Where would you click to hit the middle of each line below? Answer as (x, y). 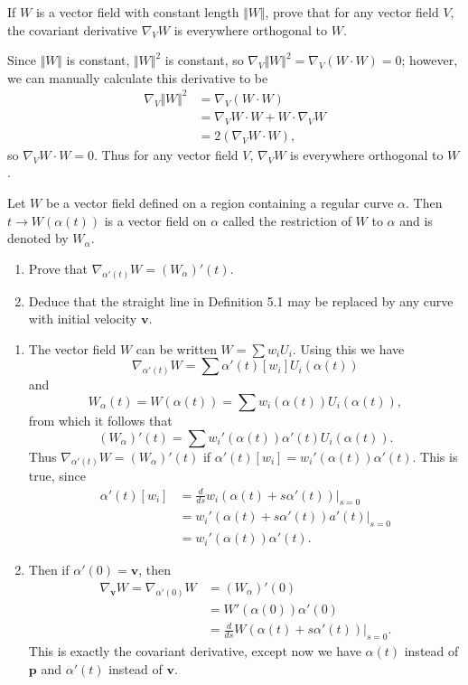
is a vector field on (155, 220)
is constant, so (204, 60)
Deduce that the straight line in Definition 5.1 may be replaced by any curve (241, 300)
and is (416, 220)
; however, (430, 60)
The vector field (72, 348)
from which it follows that (100, 420)
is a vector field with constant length (137, 12)
